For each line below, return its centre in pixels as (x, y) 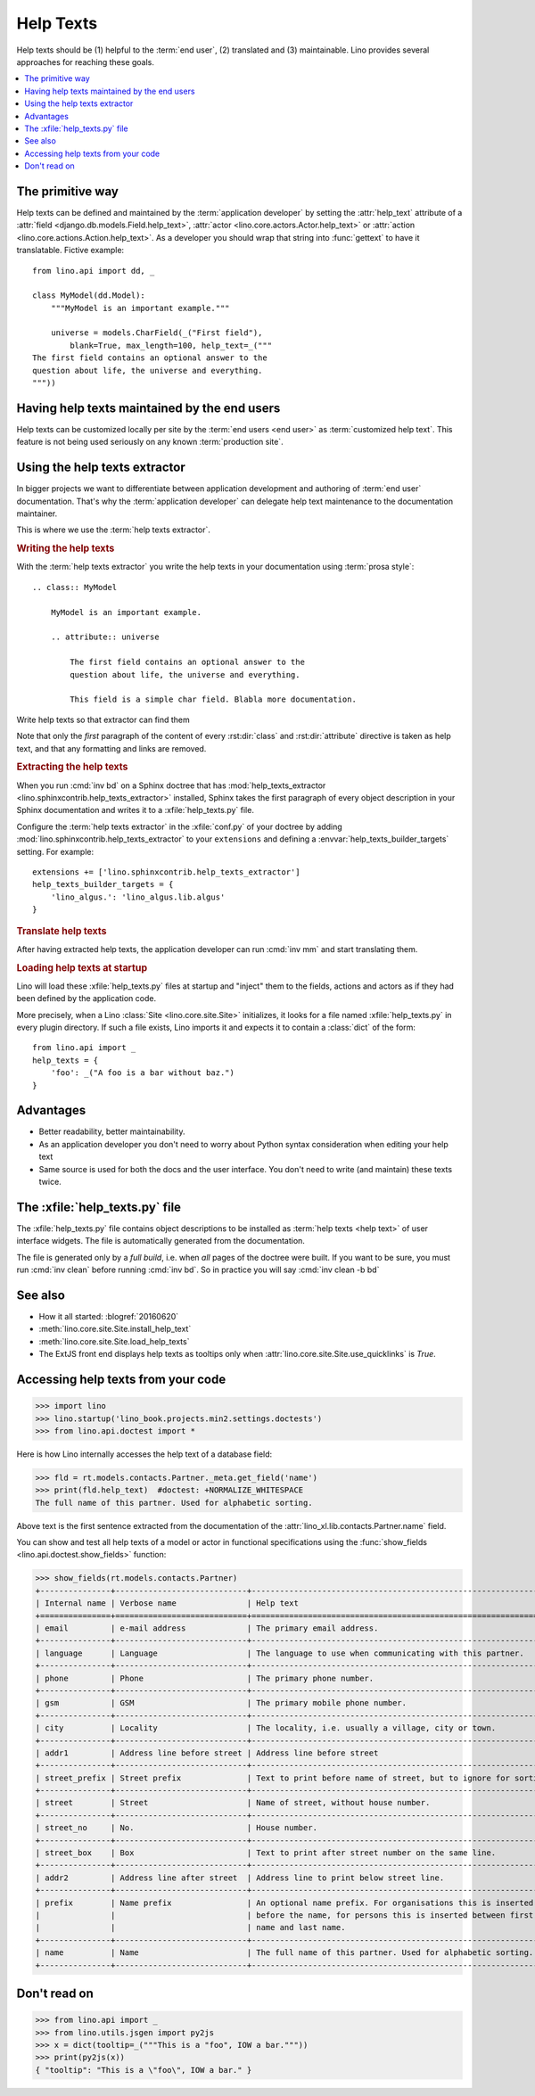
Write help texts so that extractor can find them (103, 719)
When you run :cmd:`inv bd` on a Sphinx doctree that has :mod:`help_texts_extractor (171, 785)
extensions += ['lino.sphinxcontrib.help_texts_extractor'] (166, 872)
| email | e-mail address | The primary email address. (207, 1628)
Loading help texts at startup (82, 967)
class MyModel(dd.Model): (89, 296)
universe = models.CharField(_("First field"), (156, 333)
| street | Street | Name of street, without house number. (233, 1803)
